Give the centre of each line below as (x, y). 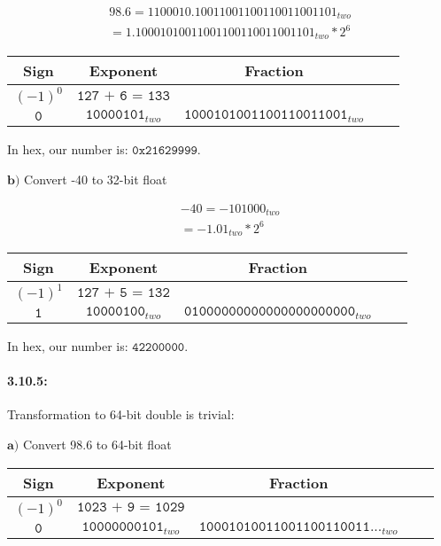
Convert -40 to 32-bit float (96, 179)
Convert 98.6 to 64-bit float (97, 444)
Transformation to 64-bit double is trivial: (121, 414)
